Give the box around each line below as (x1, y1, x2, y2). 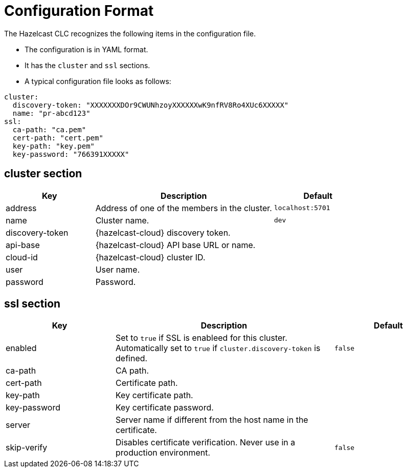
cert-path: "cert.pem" (12, 133, 103, 142)
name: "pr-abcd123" (12, 109, 91, 117)
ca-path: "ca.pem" (12, 125, 86, 134)
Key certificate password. (116, 402, 214, 413)
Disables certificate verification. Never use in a (116, 437, 296, 448)
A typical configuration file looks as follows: (25, 76, 171, 86)
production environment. (116, 447, 211, 458)
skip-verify (6, 442, 48, 453)
